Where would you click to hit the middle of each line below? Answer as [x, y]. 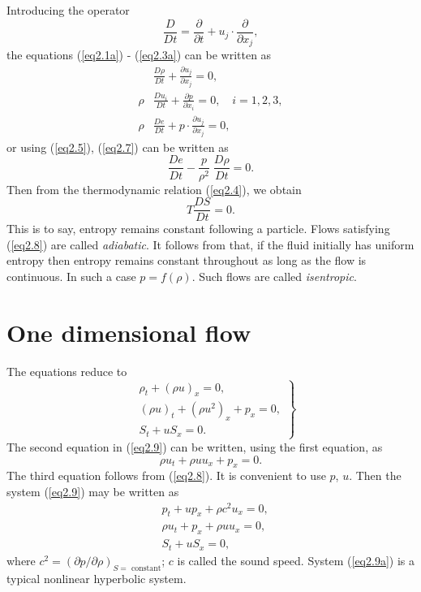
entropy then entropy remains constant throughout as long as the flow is [187, 260]
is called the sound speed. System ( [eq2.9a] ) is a [296, 560]
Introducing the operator [68, 10]
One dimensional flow [129, 332]
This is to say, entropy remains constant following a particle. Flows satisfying [198, 229]
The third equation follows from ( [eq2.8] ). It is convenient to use [166, 475]
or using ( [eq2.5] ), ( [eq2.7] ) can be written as [118, 147]
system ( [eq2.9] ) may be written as [93, 491]
